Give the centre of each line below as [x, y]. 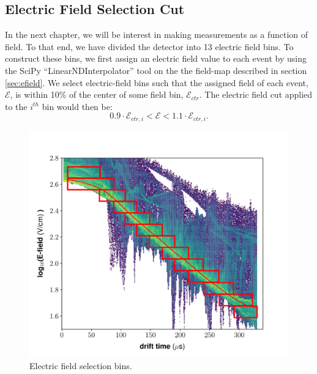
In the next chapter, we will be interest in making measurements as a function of [157, 35]
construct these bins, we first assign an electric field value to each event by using [156, 58]
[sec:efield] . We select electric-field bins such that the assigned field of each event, [157, 82]
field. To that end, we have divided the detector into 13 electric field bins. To [149, 46]
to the [16, 106]
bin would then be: [77, 106]
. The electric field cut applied [256, 94]
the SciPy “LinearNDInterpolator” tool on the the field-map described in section [156, 70]
